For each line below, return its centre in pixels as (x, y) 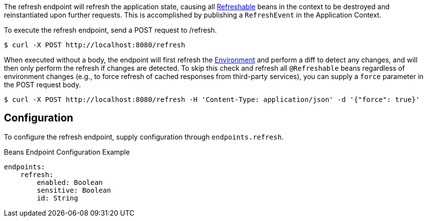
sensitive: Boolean (74, 190)
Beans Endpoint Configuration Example (67, 152)
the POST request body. (43, 85)
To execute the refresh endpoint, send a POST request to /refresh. (110, 30)
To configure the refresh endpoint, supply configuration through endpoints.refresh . (144, 137)
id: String (57, 198)
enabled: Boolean (70, 182)
